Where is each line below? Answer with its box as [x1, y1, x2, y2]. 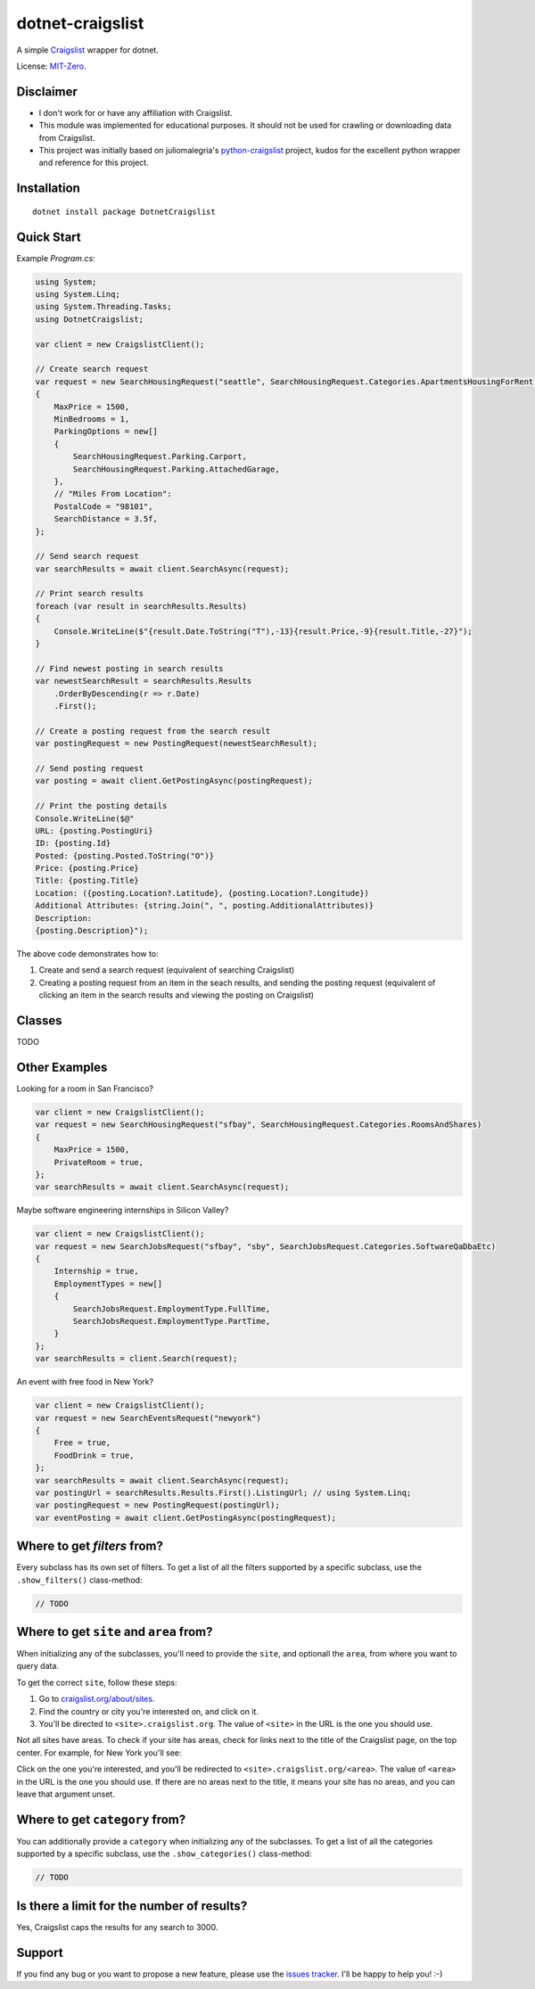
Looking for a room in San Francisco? [16, 1083, 154, 1094]
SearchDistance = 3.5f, [53, 514, 158, 524]
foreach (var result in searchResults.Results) [35, 601, 247, 611]
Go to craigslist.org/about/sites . [38, 1694, 155, 1705]
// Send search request [35, 551, 140, 562]
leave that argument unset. [16, 1788, 115, 1799]
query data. [16, 1661, 60, 1672]
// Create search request [35, 364, 149, 374]
